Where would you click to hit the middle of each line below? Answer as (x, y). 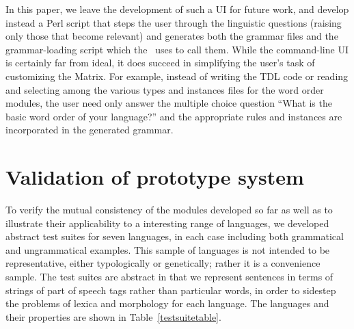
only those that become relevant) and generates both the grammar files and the (172, 36)
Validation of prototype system (155, 177)
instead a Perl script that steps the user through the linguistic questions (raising (174, 22)
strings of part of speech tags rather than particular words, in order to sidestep (171, 290)
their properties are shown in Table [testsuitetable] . (113, 316)
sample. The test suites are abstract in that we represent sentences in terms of (169, 277)
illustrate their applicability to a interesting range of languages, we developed (167, 223)
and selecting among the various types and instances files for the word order (165, 89)
